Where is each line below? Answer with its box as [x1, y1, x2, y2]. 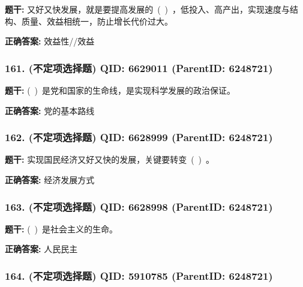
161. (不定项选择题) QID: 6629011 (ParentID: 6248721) [5, 60, 273, 75]
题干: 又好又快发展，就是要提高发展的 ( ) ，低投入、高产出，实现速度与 [5, 3, 290, 15]
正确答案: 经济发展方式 [5, 174, 95, 186]
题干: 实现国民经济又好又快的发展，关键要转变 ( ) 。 [5, 153, 215, 166]
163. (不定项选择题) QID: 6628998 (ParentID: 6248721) [5, 199, 273, 214]
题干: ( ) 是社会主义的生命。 [5, 222, 118, 235]
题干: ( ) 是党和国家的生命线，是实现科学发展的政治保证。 [5, 84, 236, 96]
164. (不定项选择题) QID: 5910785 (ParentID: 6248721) [5, 268, 273, 283]
